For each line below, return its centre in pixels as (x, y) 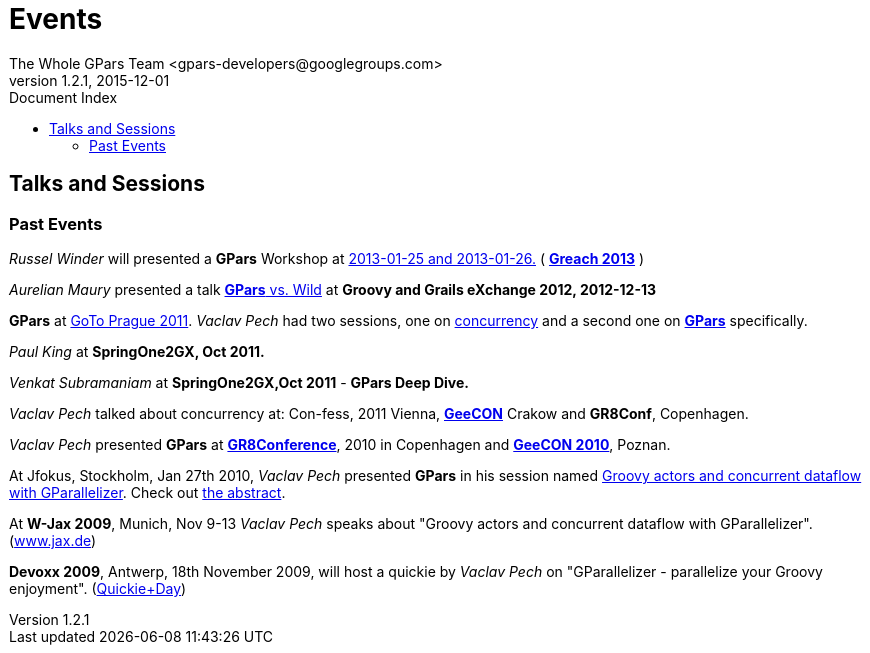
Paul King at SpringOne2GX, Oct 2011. (137, 351)
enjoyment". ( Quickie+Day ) (98, 588)
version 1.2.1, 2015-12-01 (89, 80)
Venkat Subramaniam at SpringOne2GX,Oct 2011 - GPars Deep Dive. (239, 382)
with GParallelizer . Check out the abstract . (147, 492)
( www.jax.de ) (53, 540)
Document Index (63, 97)
